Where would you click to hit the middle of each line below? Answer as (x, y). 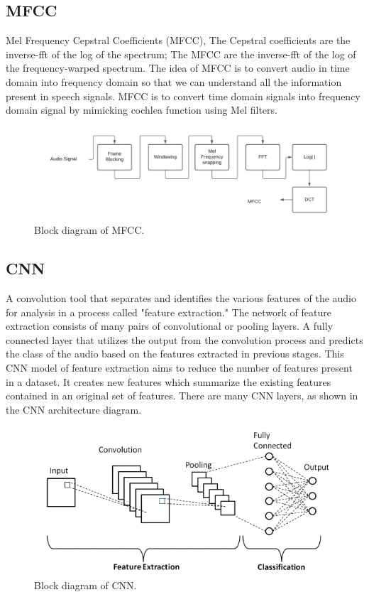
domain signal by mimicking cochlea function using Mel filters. (142, 110)
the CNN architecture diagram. (74, 409)
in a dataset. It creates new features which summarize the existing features (169, 381)
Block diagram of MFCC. (89, 230)
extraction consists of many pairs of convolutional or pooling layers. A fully (170, 326)
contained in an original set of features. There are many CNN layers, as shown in (182, 396)
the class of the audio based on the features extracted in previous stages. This (175, 354)
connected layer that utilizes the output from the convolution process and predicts (184, 339)
